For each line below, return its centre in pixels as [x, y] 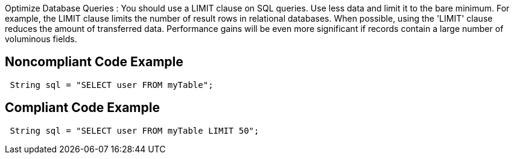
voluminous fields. [41, 39]
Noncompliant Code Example [94, 62]
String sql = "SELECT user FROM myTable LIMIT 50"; [135, 130]
